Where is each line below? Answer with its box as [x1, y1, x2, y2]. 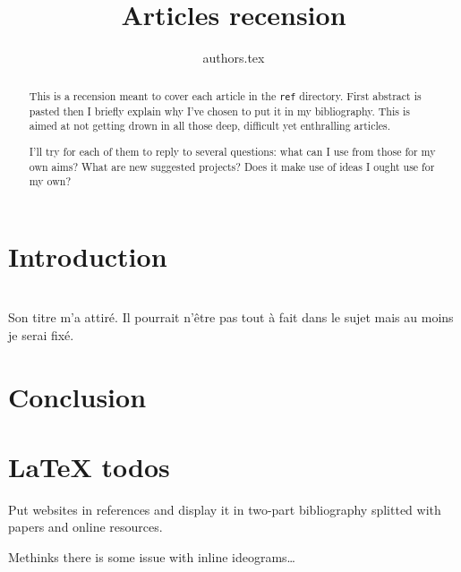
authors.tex [202, 48, 265, 67]
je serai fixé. [8, 325, 74, 344]
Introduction [8, 237, 167, 274]
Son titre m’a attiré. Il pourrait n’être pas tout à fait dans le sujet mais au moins [8, 308, 454, 327]
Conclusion [8, 378, 147, 414]
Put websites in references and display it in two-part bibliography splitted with [8, 499, 441, 518]
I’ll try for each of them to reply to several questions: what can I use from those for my [29, 143, 436, 158]
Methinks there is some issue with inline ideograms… [8, 548, 296, 567]
